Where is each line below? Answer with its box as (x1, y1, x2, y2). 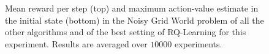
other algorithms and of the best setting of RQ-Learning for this (5, 25, 246, 38)
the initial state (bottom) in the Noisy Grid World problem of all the (5, 13, 264, 26)
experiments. (174, 37, 222, 50)
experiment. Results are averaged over (5, 37, 148, 50)
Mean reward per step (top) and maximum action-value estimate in (5, 2, 259, 14)
